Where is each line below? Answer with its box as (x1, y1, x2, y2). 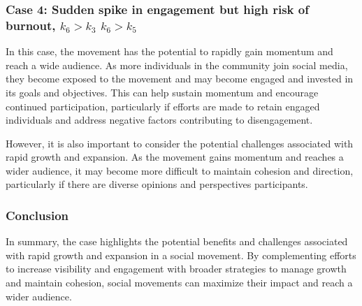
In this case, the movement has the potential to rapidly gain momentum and (6, 44, 333, 59)
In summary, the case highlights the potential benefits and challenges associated (6, 234, 348, 249)
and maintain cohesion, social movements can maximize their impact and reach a (6, 275, 353, 290)
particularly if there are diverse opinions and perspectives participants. (6, 177, 308, 191)
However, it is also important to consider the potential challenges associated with (6, 136, 354, 150)
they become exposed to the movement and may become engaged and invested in (6, 71, 354, 86)
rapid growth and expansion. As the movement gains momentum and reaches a (6, 150, 344, 164)
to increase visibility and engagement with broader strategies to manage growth (6, 261, 347, 276)
